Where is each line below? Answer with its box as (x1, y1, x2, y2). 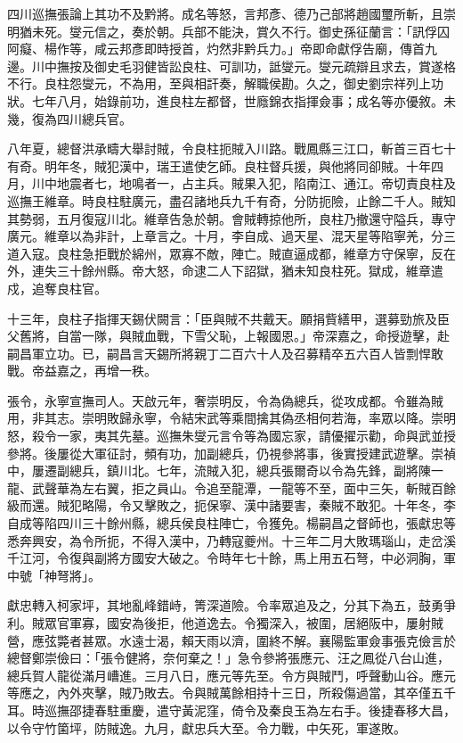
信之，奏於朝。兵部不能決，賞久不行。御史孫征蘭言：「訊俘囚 (93, 21, 450, 40)
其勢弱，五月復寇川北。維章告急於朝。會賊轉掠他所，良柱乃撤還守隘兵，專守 (7, 209, 456, 227)
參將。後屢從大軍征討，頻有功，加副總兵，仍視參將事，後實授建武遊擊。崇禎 (7, 443, 456, 462)
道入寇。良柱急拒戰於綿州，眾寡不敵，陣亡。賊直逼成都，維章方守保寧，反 (7, 244, 443, 262)
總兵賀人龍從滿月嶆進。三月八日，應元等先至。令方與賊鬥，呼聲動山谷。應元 (7, 665, 456, 684)
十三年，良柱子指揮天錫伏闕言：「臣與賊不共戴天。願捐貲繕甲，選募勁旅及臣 (7, 309, 450, 327)
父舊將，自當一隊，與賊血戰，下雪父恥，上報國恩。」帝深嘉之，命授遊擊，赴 (7, 326, 450, 345)
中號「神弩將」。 (7, 566, 101, 584)
